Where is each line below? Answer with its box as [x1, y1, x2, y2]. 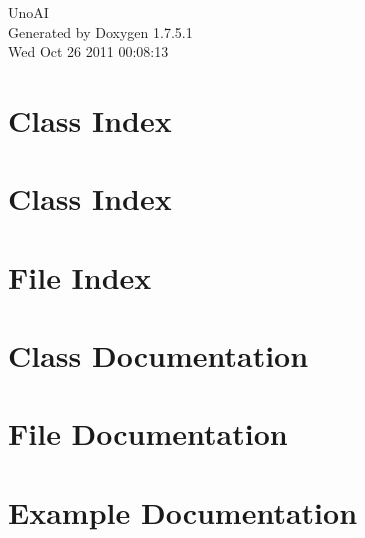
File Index [8, 256, 152, 297]
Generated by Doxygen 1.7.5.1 [8, 21, 193, 42]
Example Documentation [8, 491, 358, 532]
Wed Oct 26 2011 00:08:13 [8, 41, 169, 62]
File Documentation [8, 413, 288, 454]
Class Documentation [8, 335, 309, 376]
